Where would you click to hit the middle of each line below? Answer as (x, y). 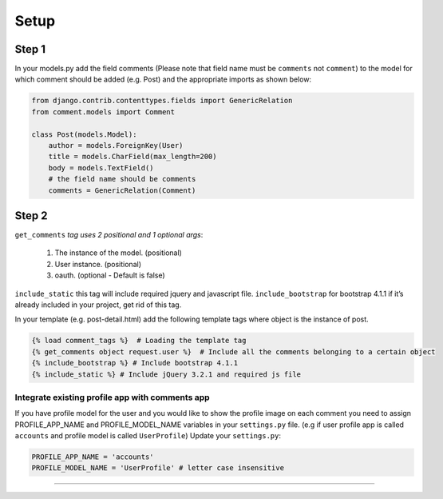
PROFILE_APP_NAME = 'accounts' (93, 457)
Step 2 (31, 216)
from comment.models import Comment (103, 112)
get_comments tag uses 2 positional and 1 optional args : (109, 235)
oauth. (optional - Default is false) (110, 275)
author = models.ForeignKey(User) (116, 145)
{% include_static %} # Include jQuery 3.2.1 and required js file (166, 374)
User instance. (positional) (98, 264)
